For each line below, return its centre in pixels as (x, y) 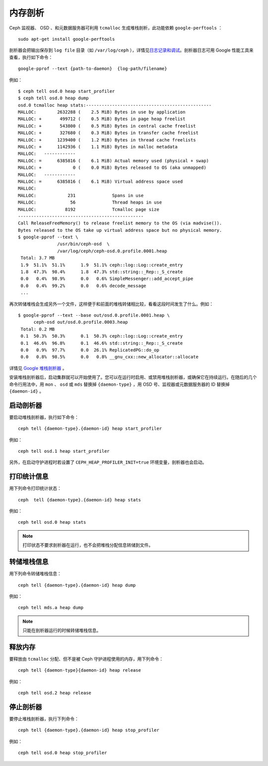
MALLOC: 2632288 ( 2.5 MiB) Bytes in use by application (102, 112)
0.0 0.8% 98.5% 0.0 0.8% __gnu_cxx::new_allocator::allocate (109, 357)
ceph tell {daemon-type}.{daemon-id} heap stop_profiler (89, 730)
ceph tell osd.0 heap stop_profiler (63, 753)
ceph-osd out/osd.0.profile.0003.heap (81, 322)
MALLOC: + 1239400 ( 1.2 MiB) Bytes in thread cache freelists (107, 140)
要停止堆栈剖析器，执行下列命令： (44, 719)
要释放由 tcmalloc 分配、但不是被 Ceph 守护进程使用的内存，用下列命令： (86, 659)
